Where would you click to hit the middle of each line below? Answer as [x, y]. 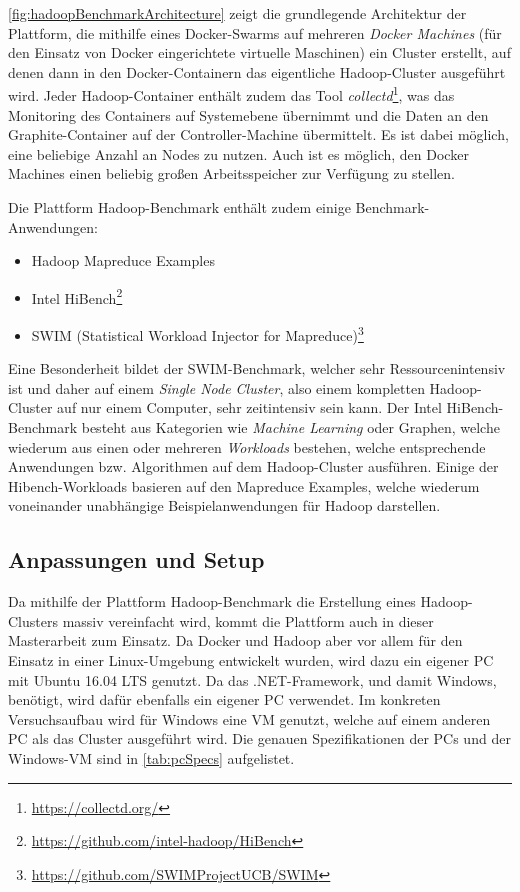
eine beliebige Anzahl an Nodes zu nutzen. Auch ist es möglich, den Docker [238, 153]
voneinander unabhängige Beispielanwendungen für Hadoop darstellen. [224, 505]
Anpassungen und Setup [136, 559]
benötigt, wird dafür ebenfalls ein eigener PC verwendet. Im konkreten [224, 699]
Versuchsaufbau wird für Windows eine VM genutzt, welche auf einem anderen [249, 718]
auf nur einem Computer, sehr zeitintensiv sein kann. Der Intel [249, 407]
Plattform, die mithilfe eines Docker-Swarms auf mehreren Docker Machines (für [255, 32]
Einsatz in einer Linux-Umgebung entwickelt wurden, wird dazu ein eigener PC [251, 660]
